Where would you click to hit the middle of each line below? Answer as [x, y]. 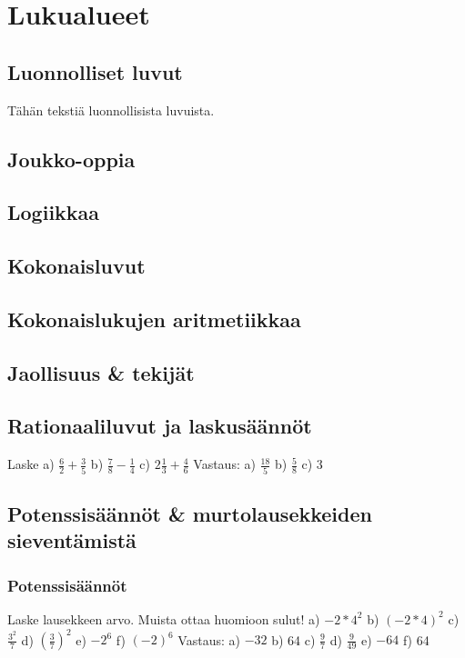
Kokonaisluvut [76, 266]
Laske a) [31, 464]
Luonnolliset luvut [95, 71]
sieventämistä [72, 540]
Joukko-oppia [71, 159]
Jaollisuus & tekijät [101, 372]
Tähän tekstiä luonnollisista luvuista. [111, 110]
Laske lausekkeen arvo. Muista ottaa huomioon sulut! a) [164, 618]
